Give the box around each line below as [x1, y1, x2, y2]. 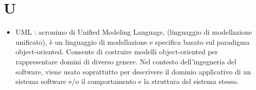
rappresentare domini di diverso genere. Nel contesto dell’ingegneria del [15, 56, 237, 66]
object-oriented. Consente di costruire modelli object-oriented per [15, 46, 218, 57]
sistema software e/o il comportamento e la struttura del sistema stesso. [15, 76, 239, 86]
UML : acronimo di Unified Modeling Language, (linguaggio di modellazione [15, 27, 252, 37]
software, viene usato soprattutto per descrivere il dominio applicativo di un [15, 66, 251, 76]
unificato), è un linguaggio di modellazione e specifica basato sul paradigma [15, 36, 250, 47]
